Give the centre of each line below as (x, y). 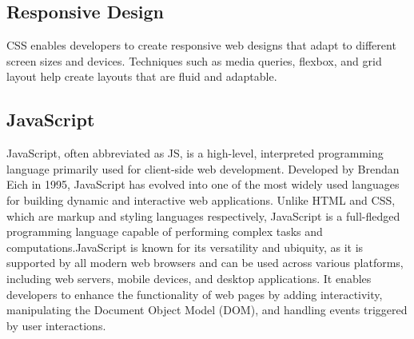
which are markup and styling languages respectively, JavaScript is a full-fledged (203, 215)
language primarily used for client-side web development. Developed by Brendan (203, 168)
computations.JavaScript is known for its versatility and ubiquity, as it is (185, 247)
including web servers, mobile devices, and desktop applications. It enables (189, 278)
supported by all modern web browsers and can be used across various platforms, (205, 263)
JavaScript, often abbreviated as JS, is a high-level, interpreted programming (195, 153)
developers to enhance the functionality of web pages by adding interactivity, (195, 294)
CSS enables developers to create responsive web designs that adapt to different (201, 45)
